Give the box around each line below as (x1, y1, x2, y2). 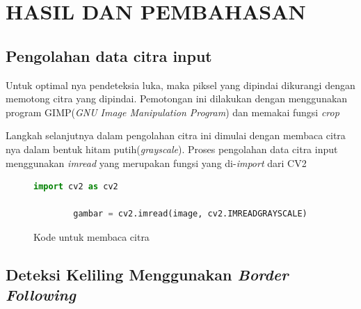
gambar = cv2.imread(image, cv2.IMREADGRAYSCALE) (73, 209, 307, 219)
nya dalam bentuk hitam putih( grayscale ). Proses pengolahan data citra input (6, 141, 338, 156)
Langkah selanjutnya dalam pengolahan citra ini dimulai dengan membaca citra (6, 128, 346, 143)
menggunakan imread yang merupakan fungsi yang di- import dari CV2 (6, 155, 307, 170)
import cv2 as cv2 (33, 182, 118, 192)
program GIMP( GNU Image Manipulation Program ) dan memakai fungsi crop (6, 104, 339, 119)
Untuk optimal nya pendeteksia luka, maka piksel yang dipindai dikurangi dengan (6, 77, 355, 92)
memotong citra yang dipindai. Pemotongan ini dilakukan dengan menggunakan (6, 91, 348, 106)
